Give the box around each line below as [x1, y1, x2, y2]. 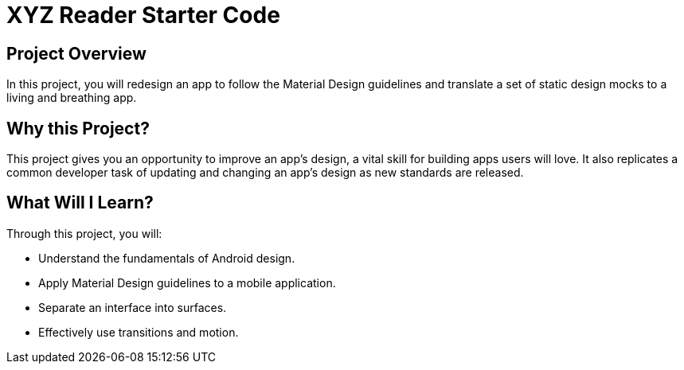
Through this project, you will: [6, 226, 162, 240]
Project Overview [6, 43, 147, 64]
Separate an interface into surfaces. [38, 300, 227, 314]
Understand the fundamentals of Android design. [38, 251, 295, 265]
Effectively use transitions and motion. [38, 325, 239, 339]
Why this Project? [6, 118, 150, 138]
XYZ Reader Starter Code [6, 2, 280, 29]
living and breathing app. [6, 91, 137, 105]
